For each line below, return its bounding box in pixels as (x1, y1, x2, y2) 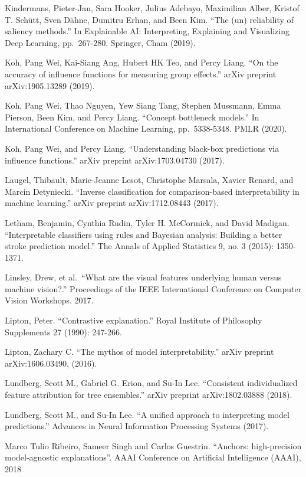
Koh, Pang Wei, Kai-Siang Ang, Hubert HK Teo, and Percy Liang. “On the (5, 56, 278, 68)
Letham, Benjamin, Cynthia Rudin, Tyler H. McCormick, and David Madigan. (5, 216, 289, 228)
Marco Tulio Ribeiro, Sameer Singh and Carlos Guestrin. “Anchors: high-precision (5, 439, 302, 452)
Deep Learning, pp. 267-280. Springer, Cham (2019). (5, 36, 196, 48)
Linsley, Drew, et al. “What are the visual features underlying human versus (5, 271, 282, 283)
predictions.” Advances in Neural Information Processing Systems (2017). (5, 420, 269, 432)
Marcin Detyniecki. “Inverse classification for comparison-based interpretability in (5, 185, 300, 197)
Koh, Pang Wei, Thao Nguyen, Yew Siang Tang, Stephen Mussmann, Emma (5, 99, 281, 112)
